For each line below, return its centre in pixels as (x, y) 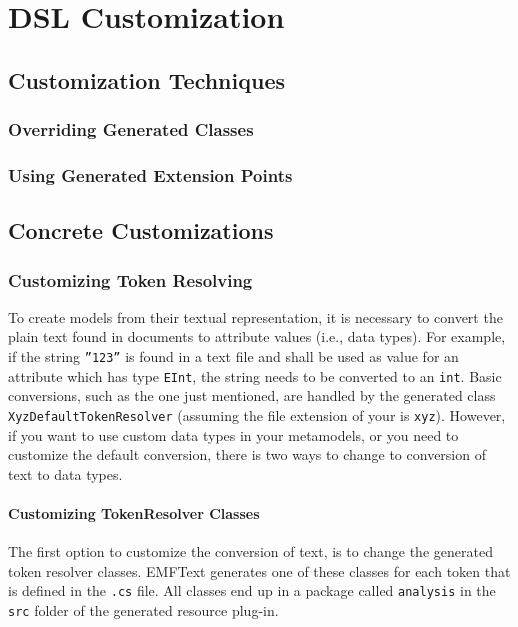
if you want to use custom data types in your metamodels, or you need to (233, 434)
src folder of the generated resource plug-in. (143, 610)
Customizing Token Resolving (130, 279)
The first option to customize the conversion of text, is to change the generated (250, 551)
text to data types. (65, 473)
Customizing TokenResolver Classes (134, 512)
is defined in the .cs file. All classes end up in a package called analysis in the (252, 590)
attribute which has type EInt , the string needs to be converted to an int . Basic (255, 375)
